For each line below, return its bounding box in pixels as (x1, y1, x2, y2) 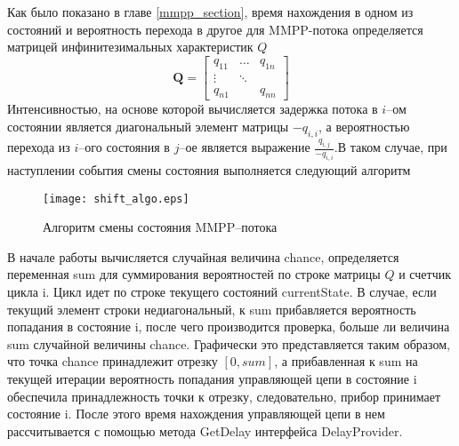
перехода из (7, 138, 70, 156)
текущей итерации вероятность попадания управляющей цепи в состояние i (7, 369, 417, 387)
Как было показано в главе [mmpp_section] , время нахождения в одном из (7, 3, 414, 20)
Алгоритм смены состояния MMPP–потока (43, 218, 278, 236)
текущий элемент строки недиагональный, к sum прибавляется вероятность (7, 299, 416, 318)
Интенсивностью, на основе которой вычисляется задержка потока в (7, 100, 378, 118)
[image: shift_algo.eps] (43, 192, 189, 205)
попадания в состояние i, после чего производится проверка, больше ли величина (7, 317, 450, 336)
